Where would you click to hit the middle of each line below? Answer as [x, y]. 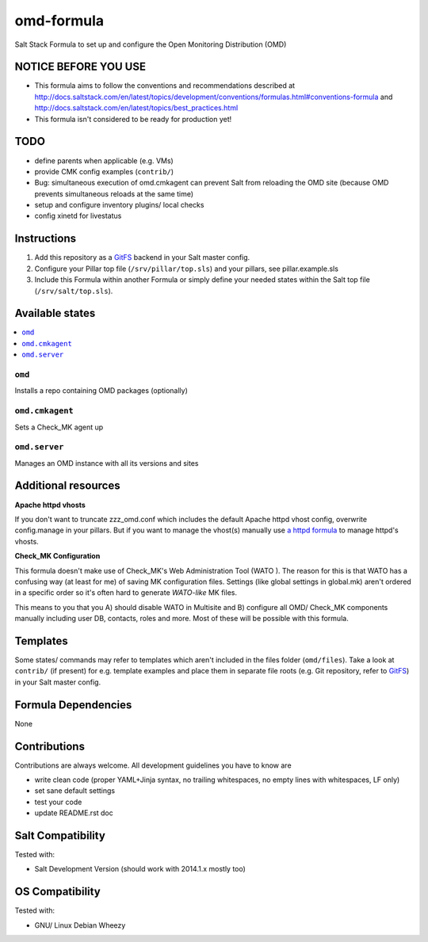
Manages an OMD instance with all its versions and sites [107, 463]
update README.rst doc [74, 813]
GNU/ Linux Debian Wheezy [80, 925]
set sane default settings [75, 791]
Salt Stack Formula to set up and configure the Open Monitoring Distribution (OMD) [151, 44]
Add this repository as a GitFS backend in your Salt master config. [142, 257]
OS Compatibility [57, 892]
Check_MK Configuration [57, 556]
